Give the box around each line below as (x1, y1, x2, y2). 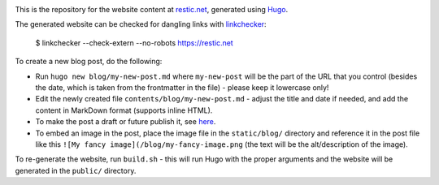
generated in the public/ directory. (15, 166, 137, 175)
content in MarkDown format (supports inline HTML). (35, 105, 213, 115)
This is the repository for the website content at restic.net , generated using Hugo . (15, 5, 289, 14)
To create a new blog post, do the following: (15, 57, 163, 67)
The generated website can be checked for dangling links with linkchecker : (15, 19, 267, 29)
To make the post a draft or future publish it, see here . (35, 117, 216, 127)
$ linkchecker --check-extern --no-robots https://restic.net (35, 37, 233, 48)
